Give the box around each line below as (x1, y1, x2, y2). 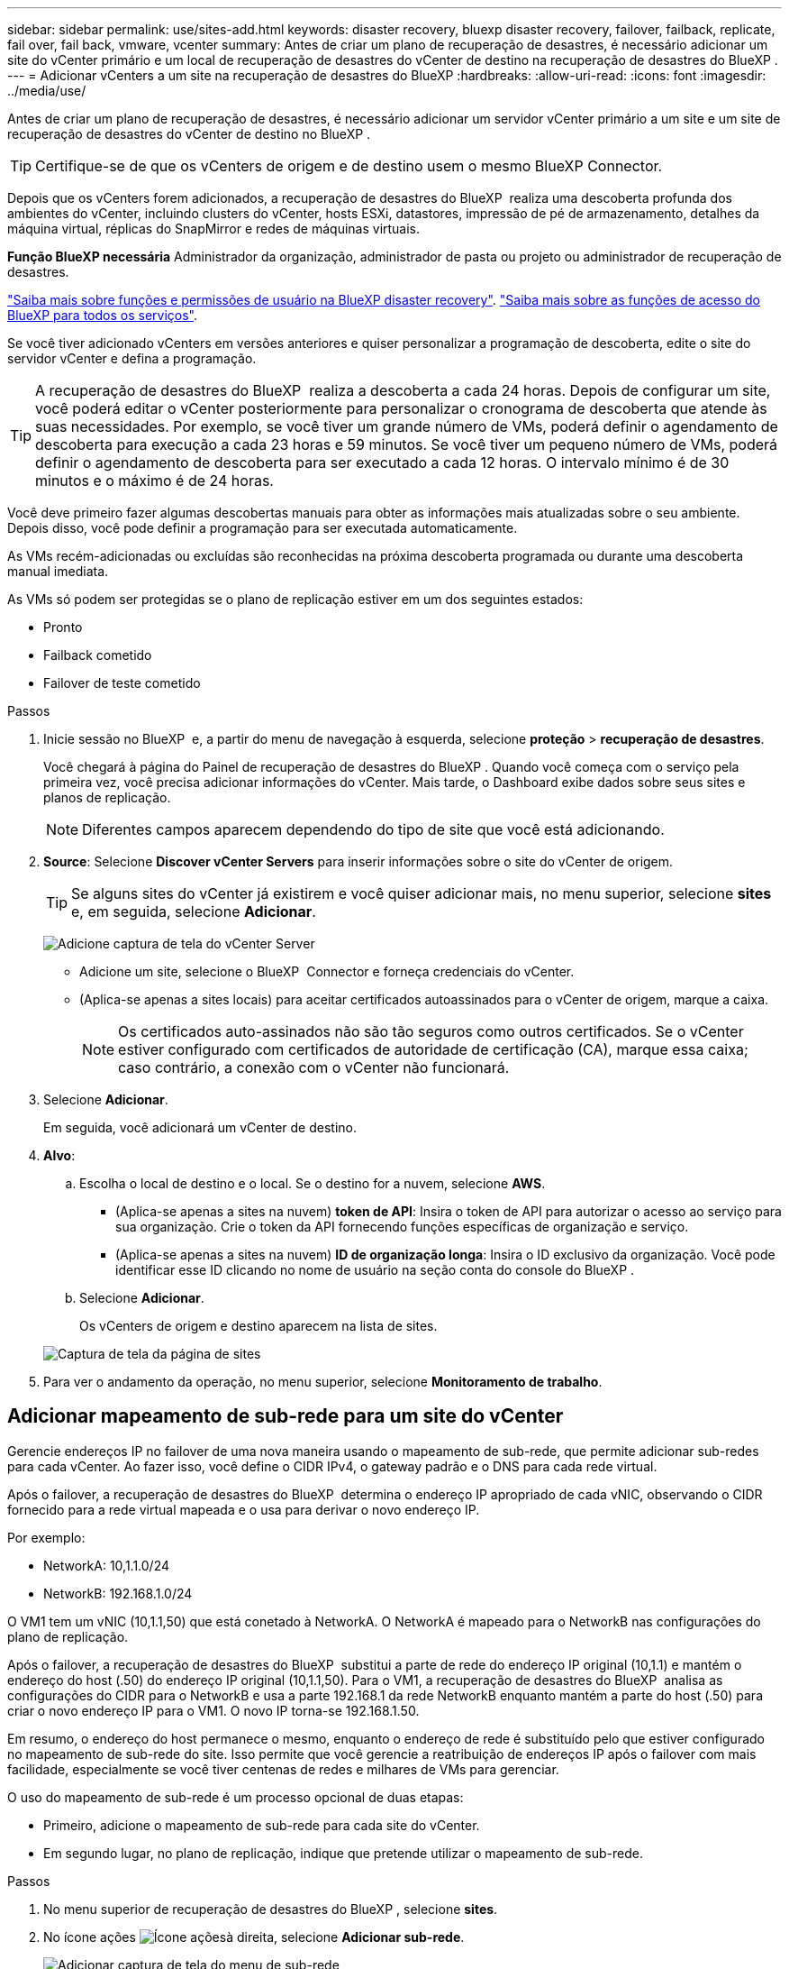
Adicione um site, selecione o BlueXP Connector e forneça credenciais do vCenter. (79, 964, 575, 979)
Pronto (43, 619, 83, 635)
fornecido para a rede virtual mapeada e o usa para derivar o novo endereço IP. (7, 1501, 480, 1517)
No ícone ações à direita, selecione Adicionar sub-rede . (43, 1928, 465, 1945)
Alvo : (43, 1148, 76, 1163)
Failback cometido (43, 647, 152, 663)
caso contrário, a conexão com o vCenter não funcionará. (118, 1058, 510, 1076)
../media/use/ (7, 83, 86, 98)
